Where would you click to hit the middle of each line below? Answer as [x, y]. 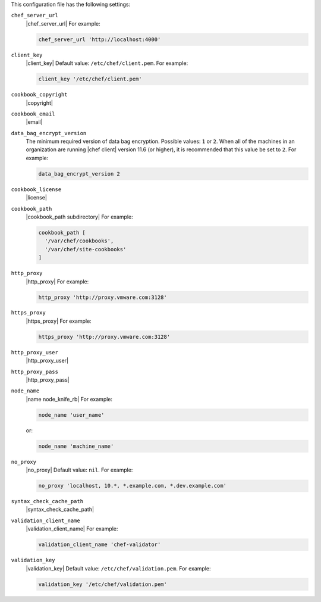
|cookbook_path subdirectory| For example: [79, 217]
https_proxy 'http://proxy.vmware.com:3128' [104, 337]
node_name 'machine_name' [76, 446]
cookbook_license [36, 189]
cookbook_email [33, 114]
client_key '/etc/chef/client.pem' [90, 79]
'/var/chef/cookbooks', [79, 241]
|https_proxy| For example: [59, 321]
